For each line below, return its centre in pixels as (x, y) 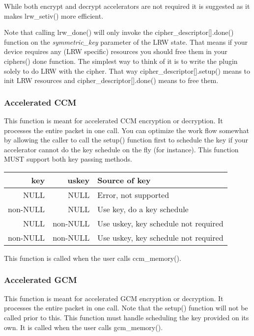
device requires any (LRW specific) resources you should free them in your (116, 51)
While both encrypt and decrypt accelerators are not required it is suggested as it (127, 6)
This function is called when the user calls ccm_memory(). (93, 258)
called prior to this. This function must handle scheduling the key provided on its (127, 317)
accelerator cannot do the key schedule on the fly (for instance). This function (121, 149)
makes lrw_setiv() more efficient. (54, 15)
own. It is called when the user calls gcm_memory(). (84, 327)
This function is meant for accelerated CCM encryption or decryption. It (113, 120)
